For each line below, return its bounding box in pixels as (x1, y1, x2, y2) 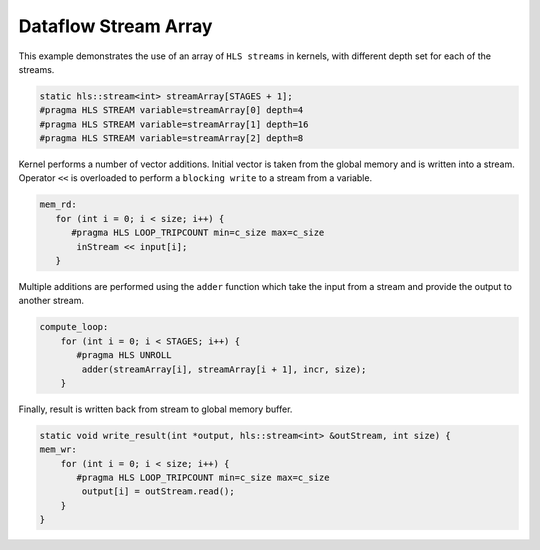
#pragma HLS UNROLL (76, 350, 172, 361)
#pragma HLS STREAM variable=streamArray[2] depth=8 (39, 133, 304, 144)
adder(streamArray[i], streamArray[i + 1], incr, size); (81, 363, 367, 375)
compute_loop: (39, 321, 109, 333)
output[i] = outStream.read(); (81, 486, 235, 497)
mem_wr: (39, 444, 77, 455)
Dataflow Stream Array (18, 15, 213, 37)
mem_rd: (39, 199, 77, 210)
